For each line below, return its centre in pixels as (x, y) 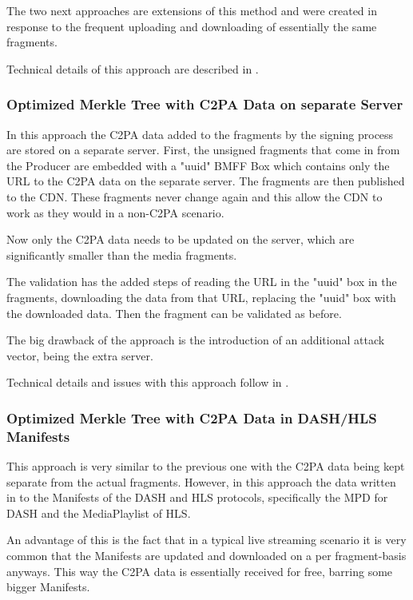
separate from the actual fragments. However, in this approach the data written (201, 481)
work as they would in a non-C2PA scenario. (115, 212)
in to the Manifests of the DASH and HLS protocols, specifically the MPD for (197, 497)
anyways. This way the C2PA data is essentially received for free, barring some (200, 571)
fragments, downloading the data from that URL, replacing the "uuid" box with (201, 297)
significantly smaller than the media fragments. (122, 254)
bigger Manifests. (48, 587)
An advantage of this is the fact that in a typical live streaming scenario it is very (206, 540)
